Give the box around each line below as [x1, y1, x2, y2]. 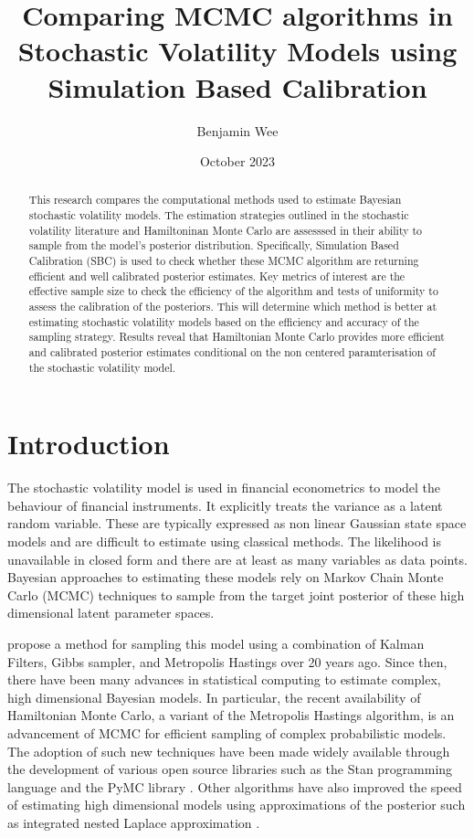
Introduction [7, 425, 170, 462]
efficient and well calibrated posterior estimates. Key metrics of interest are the [28, 268, 406, 283]
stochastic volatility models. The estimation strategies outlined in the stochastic [28, 207, 409, 223]
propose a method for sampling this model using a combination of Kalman [7, 634, 425, 653]
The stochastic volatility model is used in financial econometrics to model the [7, 478, 441, 497]
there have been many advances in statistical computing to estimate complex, [7, 670, 441, 689]
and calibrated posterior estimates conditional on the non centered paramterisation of [28, 345, 436, 360]
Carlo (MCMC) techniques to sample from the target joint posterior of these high [7, 585, 465, 604]
